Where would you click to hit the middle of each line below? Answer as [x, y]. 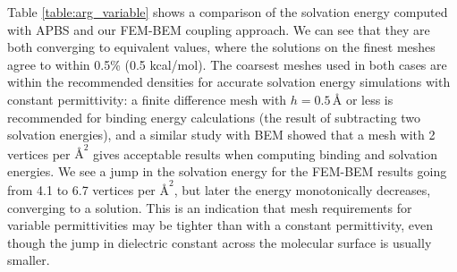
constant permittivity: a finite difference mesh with [147, 99]
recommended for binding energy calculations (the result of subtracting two [214, 117]
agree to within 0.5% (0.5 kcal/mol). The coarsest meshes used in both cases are [227, 64]
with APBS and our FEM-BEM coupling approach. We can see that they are [219, 29]
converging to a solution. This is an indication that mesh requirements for [210, 207]
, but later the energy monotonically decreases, [302, 189]
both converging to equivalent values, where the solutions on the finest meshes [221, 47]
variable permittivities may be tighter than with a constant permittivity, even [220, 225]
